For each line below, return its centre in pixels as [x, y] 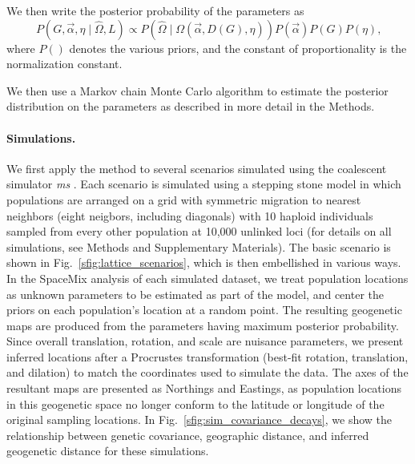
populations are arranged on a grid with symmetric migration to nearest [184, 199]
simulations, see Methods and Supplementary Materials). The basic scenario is [199, 246]
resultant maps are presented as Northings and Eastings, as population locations [204, 388]
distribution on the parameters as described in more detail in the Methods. [191, 106]
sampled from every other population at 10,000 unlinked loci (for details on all [199, 231]
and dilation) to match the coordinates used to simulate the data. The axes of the [207, 372]
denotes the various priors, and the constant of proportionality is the [238, 48]
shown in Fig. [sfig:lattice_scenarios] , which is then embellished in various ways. [204, 262]
